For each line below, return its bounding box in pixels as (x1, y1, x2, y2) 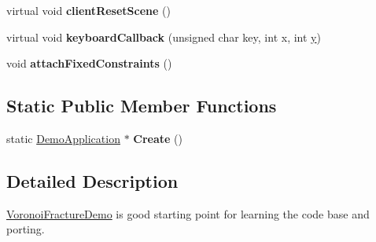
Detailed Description (6, 168, 179, 192)
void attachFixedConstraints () (6, 55, 172, 71)
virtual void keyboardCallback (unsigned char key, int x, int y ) (6, 28, 321, 45)
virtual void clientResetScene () (6, 2, 171, 18)
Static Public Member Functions (6, 93, 277, 118)
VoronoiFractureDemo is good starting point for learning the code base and (6, 205, 370, 222)
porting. (6, 221, 45, 237)
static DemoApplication (6, 130, 120, 146)
